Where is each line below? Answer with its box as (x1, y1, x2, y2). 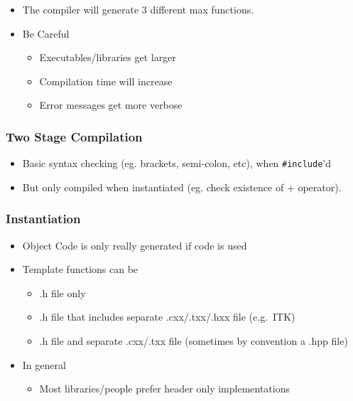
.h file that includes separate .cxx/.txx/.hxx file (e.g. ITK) (39, 309, 295, 324)
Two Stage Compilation (6, 127, 143, 145)
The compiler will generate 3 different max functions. (22, 2, 254, 16)
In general (22, 357, 66, 372)
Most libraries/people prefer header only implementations (39, 381, 290, 396)
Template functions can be (22, 262, 139, 277)
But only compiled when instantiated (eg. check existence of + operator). (22, 179, 342, 194)
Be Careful (22, 26, 70, 41)
